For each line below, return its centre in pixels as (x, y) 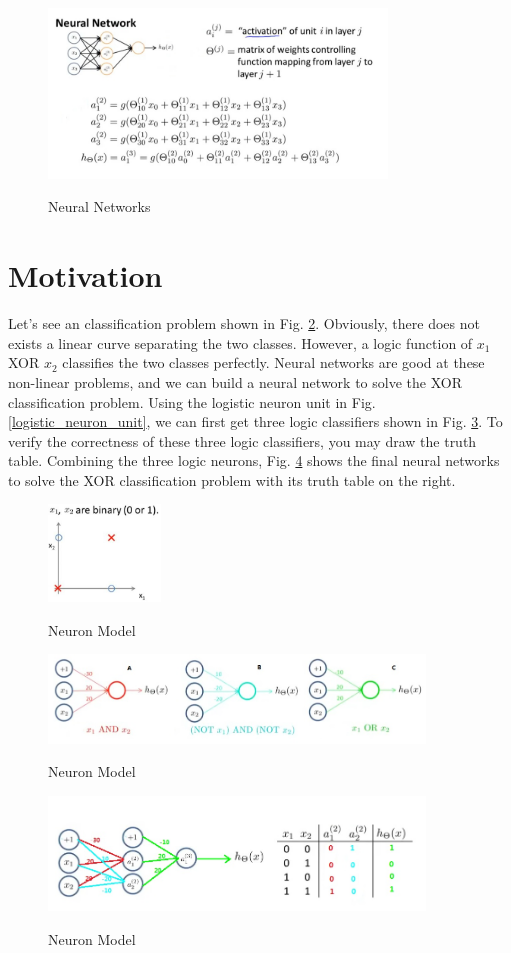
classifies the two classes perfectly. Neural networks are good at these (273, 362)
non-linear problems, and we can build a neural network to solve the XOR (235, 381)
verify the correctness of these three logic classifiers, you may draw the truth (242, 440)
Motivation (85, 275)
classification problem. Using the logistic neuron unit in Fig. (192, 401)
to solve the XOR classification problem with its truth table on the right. (232, 479)
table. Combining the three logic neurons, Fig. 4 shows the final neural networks (254, 460)
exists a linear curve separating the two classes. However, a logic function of (240, 342)
